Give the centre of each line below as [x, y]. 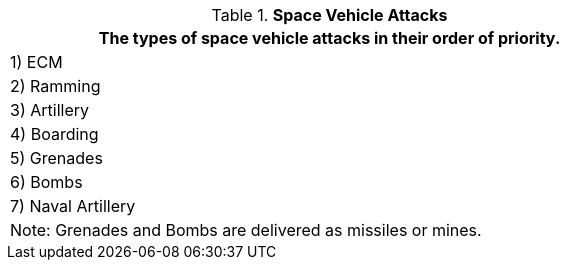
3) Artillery [49, 110]
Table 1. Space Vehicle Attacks [329, 15]
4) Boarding [54, 134]
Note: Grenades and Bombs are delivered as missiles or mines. [246, 230]
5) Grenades [56, 158]
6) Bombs [46, 182]
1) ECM [36, 62]
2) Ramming [55, 86]
